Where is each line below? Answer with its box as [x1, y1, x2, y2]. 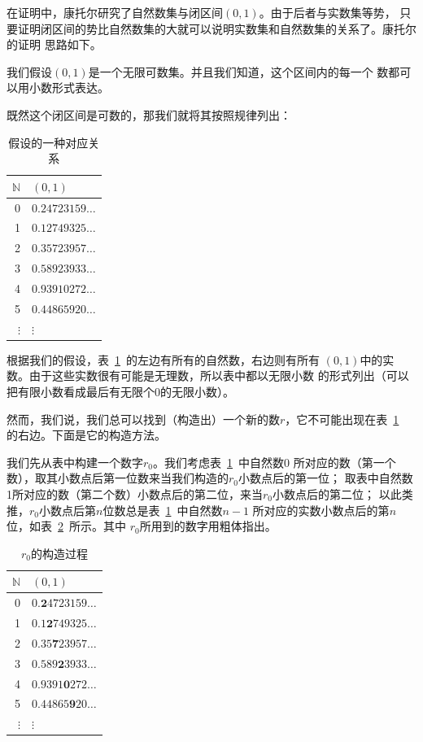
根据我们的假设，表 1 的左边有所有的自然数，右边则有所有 [7, 351, 320, 368]
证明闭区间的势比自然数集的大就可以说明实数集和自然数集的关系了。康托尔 [17, 20, 416, 37]
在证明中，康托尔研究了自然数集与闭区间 [7, 4, 223, 20]
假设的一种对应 [8, 133, 89, 151]
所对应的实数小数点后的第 [252, 501, 390, 518]
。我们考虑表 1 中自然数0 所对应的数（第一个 [153, 453, 396, 470]
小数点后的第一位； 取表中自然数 [238, 469, 413, 487]
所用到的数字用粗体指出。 [139, 517, 277, 535]
